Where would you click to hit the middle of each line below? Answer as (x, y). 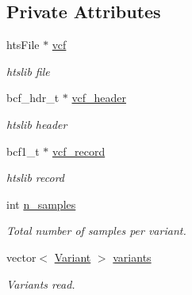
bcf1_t (23, 151)
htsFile (23, 45)
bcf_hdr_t (33, 98)
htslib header (37, 124)
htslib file (28, 71)
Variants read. (41, 284)
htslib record (36, 178)
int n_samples (41, 204)
